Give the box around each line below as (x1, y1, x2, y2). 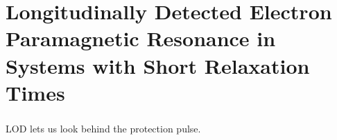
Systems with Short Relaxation (6, 51, 310, 79)
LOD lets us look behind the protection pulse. (6, 121, 201, 136)
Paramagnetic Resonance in (6, 24, 276, 52)
